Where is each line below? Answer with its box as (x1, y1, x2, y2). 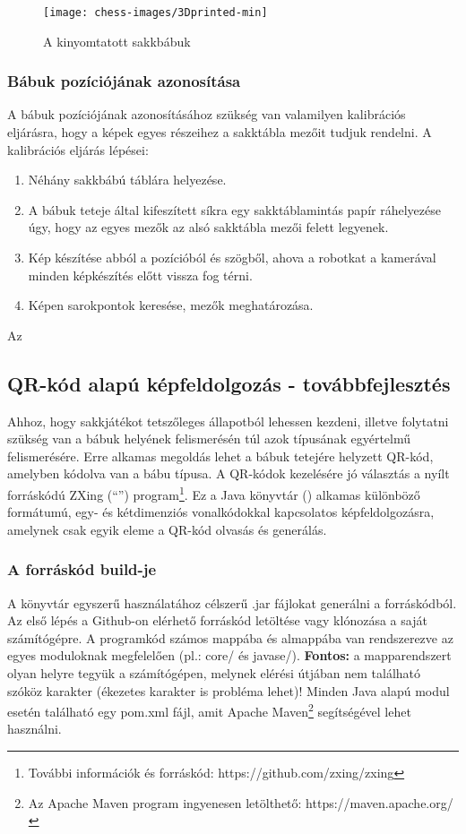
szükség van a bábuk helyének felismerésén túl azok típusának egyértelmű (7, 429, 410, 448)
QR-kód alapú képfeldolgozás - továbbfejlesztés (7, 369, 451, 397)
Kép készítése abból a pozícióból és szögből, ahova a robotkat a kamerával (28, 248, 436, 267)
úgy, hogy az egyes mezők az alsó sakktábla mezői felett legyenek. (28, 218, 389, 236)
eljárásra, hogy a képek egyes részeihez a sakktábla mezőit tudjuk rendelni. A (7, 123, 432, 142)
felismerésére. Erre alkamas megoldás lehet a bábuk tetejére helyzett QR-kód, (7, 446, 434, 465)
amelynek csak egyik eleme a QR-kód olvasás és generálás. (7, 520, 327, 538)
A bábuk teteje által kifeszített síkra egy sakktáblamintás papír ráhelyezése (28, 200, 441, 219)
